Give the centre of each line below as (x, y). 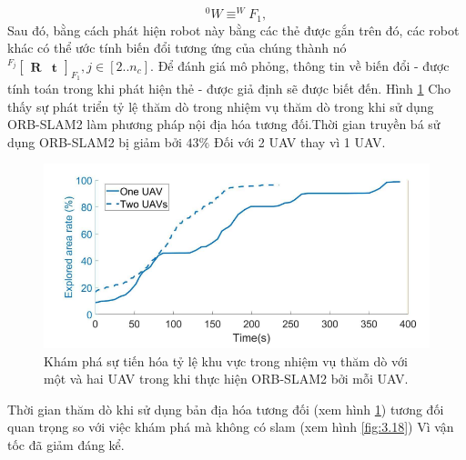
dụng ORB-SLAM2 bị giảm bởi (95, 141)
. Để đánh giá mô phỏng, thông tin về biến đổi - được (300, 65)
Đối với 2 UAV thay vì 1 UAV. (299, 141)
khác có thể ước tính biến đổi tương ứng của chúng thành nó (177, 48)
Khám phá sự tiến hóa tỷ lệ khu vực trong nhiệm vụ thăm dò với (226, 360)
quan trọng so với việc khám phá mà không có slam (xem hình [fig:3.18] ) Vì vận (231, 427)
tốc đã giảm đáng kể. (66, 445)
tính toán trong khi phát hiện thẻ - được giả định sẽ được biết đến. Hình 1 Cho (229, 88)
